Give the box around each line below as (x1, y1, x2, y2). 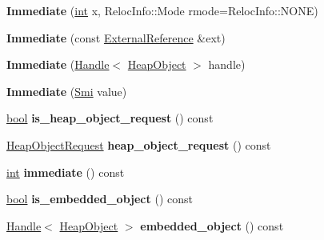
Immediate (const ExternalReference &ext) (6, 29, 226, 46)
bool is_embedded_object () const (6, 190, 193, 207)
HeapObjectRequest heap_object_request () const (6, 136, 271, 153)
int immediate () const (6, 163, 125, 180)
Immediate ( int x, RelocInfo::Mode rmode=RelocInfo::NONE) (6, 2, 318, 18)
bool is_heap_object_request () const (6, 110, 214, 126)
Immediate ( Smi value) (6, 82, 127, 99)
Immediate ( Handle (6, 56, 110, 73)
